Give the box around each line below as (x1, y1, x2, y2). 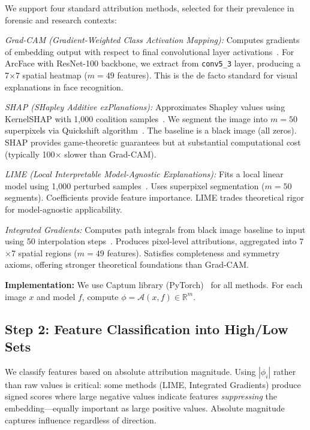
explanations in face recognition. (5, 80, 124, 93)
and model (37, 290, 76, 302)
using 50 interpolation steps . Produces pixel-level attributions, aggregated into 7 (5, 235, 304, 247)
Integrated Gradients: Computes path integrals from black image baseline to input (5, 223, 306, 235)
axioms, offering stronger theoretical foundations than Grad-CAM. (5, 258, 249, 271)
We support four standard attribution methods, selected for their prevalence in (5, 2, 294, 14)
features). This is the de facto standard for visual (117, 69, 298, 81)
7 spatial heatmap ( (15, 69, 88, 81)
